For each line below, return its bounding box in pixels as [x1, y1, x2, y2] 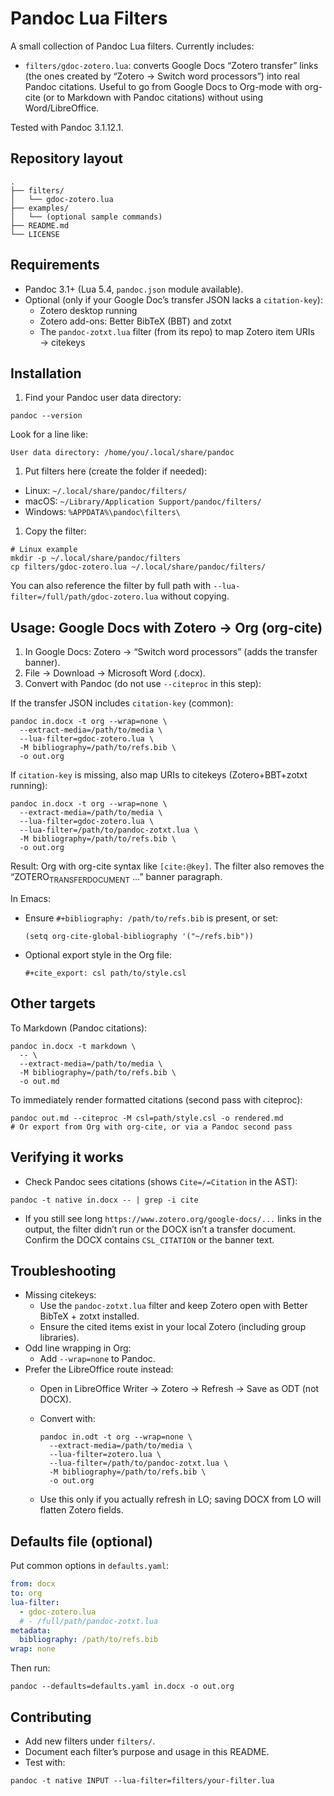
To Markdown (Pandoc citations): [10, 1022, 148, 1034]
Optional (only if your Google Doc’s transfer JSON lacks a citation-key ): [24, 293, 323, 306]
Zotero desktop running [39, 304, 138, 316]
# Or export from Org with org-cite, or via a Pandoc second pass [10, 1122, 293, 1132]
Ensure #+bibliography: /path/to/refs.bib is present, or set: [24, 912, 279, 924]
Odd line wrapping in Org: [24, 1342, 132, 1354]
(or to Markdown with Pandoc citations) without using [42, 91, 264, 103]
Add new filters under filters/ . [24, 1735, 156, 1747]
